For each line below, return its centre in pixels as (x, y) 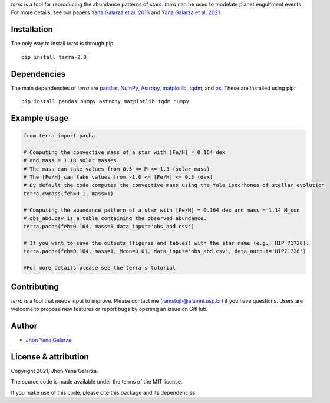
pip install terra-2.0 (54, 57)
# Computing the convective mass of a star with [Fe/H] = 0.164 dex (124, 152)
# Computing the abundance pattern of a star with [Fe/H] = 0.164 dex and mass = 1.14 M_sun (161, 210)
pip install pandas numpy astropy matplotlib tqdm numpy (105, 101)
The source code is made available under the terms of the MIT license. (97, 382)
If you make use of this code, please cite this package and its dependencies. (104, 392)
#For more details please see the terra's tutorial (100, 268)
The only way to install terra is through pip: (63, 44)
